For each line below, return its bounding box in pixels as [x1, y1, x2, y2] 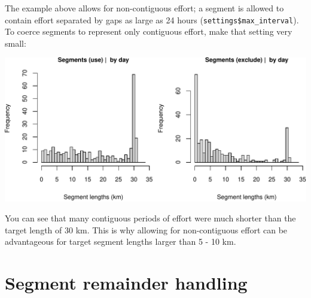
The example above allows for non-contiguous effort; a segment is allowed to [5, 2, 284, 14]
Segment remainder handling [5, 270, 248, 295]
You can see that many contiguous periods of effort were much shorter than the [5, 212, 296, 224]
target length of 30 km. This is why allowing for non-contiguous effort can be [5, 223, 288, 236]
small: [5, 37, 26, 49]
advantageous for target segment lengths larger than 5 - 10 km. [5, 235, 236, 248]
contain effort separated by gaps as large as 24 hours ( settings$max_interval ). [5, 13, 299, 26]
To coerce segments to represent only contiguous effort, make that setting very [5, 25, 292, 38]
